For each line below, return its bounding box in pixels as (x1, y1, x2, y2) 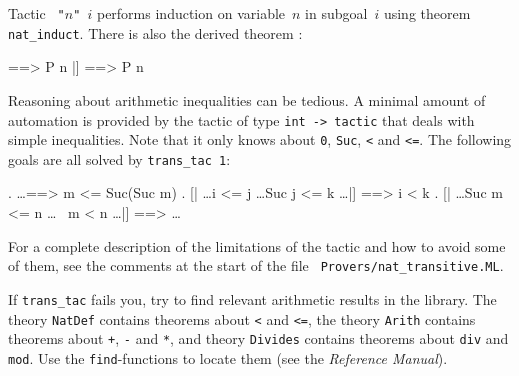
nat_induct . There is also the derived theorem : (8, 22, 303, 43)
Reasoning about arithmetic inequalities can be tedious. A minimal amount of (8, 89, 486, 110)
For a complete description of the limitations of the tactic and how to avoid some (8, 235, 506, 256)
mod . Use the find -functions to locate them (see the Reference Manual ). (8, 347, 448, 368)
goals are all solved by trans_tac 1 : (8, 148, 231, 169)
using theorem (383, 3, 471, 23)
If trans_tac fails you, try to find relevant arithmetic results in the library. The (8, 288, 497, 309)
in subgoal (305, 3, 368, 23)
